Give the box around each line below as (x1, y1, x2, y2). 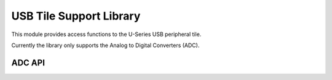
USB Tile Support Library (11, 9, 141, 23)
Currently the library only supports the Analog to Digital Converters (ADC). (11, 42, 200, 49)
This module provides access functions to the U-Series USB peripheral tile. (11, 31, 202, 38)
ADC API (11, 57, 45, 68)
